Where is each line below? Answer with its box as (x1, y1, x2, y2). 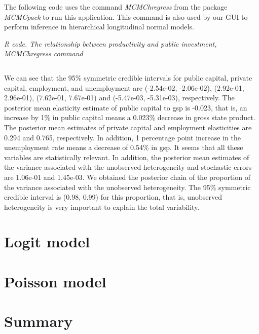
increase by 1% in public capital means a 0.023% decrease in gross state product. (4, 112, 255, 123)
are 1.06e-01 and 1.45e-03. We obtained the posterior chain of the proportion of (4, 171, 251, 182)
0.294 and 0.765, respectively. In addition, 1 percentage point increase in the (4, 132, 241, 142)
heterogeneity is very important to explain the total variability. (4, 201, 200, 212)
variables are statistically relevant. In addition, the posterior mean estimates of (4, 152, 249, 162)
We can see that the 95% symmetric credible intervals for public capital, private (4, 72, 252, 83)
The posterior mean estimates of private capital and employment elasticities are (4, 122, 252, 132)
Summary (4, 311, 73, 331)
